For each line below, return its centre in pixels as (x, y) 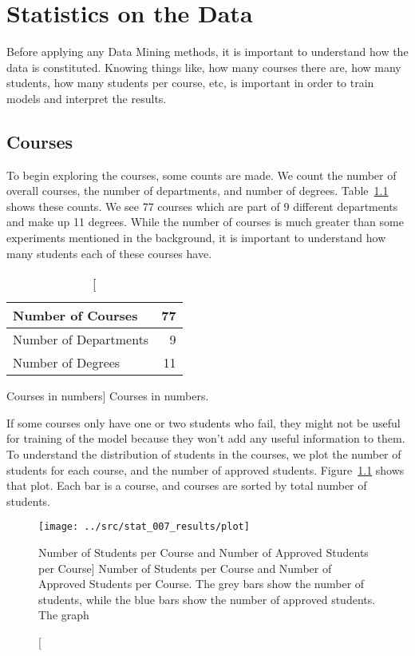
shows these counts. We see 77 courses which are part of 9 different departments (202, 206)
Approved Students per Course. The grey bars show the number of (202, 584)
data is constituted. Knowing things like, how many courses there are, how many (204, 67)
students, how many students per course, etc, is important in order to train (190, 83)
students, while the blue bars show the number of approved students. (207, 599)
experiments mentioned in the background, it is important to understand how (196, 238)
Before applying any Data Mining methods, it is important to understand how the (207, 52)
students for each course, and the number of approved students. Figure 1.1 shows (206, 469)
